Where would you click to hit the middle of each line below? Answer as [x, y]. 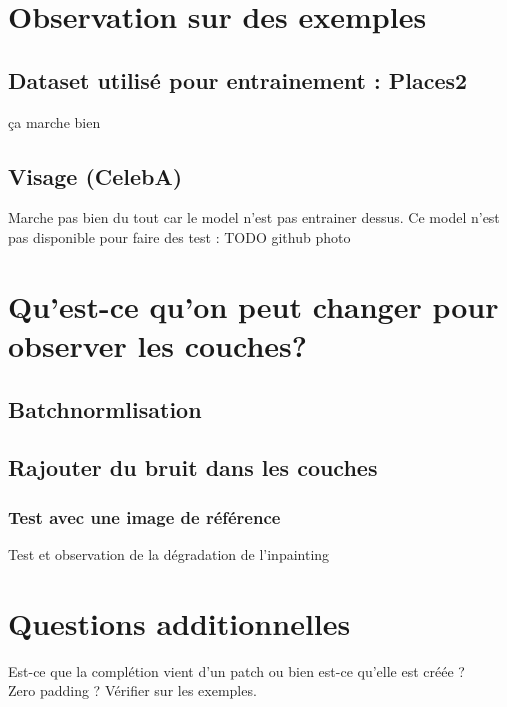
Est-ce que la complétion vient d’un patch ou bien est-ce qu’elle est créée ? [236, 670]
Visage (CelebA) [95, 175]
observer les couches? [157, 344]
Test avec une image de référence [144, 516]
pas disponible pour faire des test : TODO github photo [179, 236]
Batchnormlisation [105, 408]
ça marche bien [54, 121]
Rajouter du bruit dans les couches [193, 467]
